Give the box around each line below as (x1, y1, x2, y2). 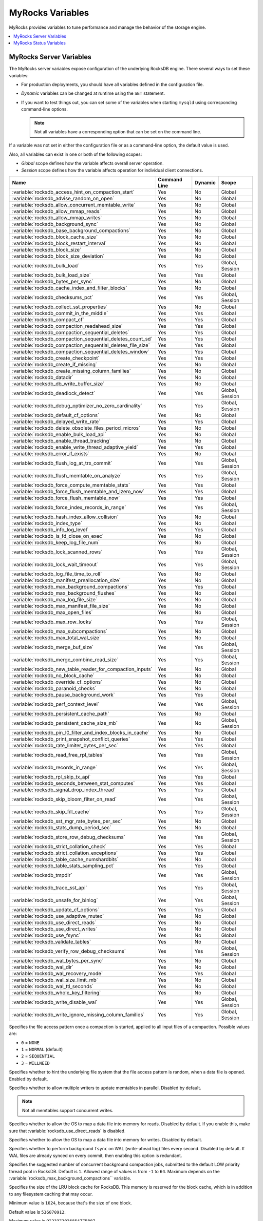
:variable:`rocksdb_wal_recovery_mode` (12, 970, 103, 977)
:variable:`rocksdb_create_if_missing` (12, 361, 97, 368)
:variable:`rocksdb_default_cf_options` (12, 412, 99, 419)
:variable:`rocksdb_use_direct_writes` (12, 926, 97, 932)
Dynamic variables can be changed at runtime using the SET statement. (21, 90, 165, 96)
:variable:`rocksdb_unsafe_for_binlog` (12, 897, 98, 904)
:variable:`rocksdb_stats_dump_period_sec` (12, 824, 112, 831)
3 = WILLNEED (21, 1060, 50, 1066)
